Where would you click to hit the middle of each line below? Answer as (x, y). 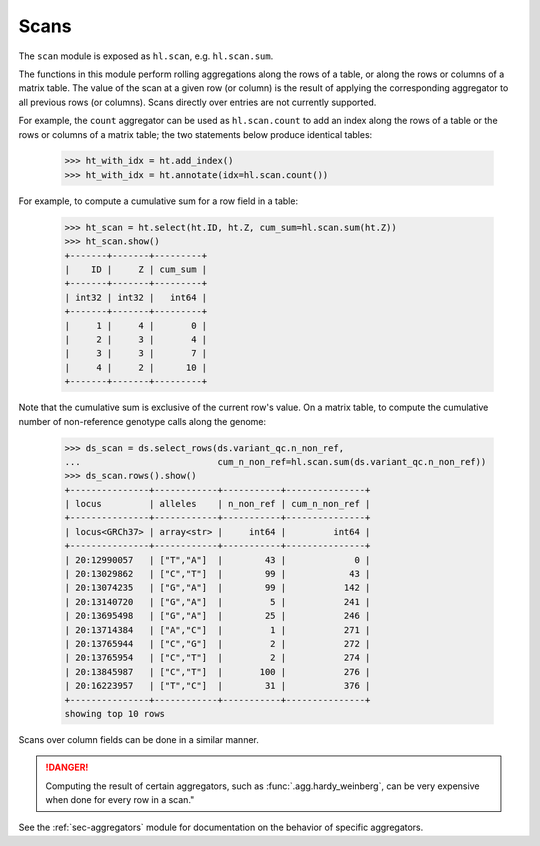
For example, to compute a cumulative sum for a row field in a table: (158, 201)
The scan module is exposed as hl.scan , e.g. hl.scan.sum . (146, 56)
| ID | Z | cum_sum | (136, 269)
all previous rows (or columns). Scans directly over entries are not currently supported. (197, 102)
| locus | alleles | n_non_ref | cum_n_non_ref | (217, 504)
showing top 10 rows (114, 713)
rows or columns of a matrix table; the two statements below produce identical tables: (195, 134)
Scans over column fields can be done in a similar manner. (138, 739)
